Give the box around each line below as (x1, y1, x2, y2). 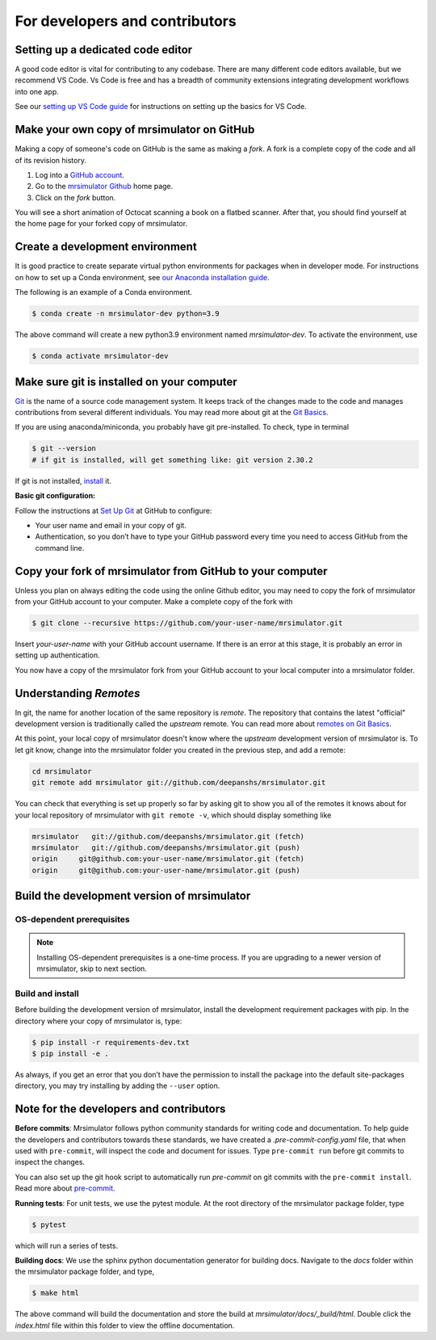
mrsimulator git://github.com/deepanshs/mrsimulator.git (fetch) (31, 832, 305, 841)
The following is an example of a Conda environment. (15, 288, 193, 297)
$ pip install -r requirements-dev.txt (31, 1038, 190, 1047)
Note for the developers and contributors (15, 1103, 226, 1116)
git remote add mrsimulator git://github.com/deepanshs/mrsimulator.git (31, 778, 326, 788)
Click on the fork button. (35, 192, 116, 202)
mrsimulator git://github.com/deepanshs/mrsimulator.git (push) (31, 842, 300, 852)
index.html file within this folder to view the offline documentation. (15, 1321, 235, 1330)
